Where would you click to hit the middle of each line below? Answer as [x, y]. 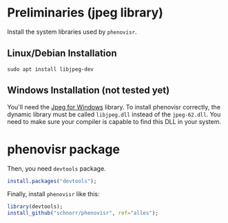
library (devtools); [35, 207]
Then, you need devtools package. [57, 168]
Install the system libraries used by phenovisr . [72, 32]
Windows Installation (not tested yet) [89, 91]
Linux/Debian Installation [62, 53]
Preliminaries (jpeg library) [85, 13]
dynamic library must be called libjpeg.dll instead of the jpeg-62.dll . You [114, 114]
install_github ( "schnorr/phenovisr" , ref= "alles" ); [83, 213]
